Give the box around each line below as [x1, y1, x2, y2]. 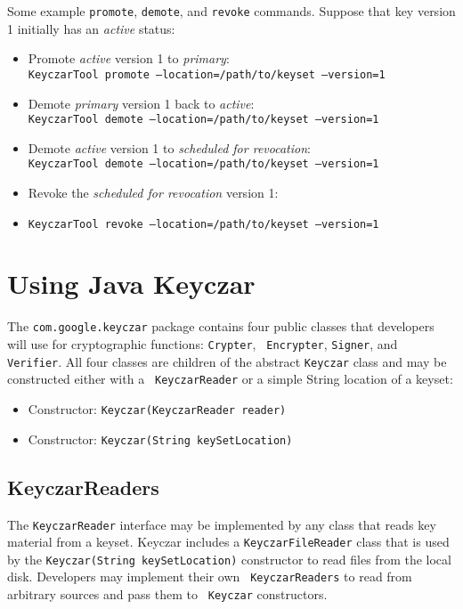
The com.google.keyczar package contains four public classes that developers [7, 317, 435, 336]
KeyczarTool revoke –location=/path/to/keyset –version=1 [28, 217, 379, 231]
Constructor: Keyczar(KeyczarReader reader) [28, 400, 287, 418]
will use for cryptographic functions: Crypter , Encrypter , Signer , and [7, 335, 398, 353]
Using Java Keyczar [7, 265, 256, 302]
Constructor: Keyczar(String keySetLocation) [28, 429, 293, 448]
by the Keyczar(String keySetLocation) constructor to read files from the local [7, 549, 451, 568]
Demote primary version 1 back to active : [28, 93, 255, 112]
